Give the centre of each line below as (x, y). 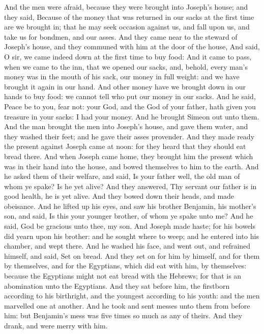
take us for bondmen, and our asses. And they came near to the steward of (121, 36)
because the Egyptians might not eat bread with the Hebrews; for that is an (123, 276)
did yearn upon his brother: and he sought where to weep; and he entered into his (131, 236)
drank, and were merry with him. (56, 325)
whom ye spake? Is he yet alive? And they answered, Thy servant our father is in (130, 186)
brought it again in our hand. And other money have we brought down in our (125, 86)
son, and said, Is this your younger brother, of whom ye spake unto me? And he (129, 216)
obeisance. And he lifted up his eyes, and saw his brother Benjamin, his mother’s (130, 206)
